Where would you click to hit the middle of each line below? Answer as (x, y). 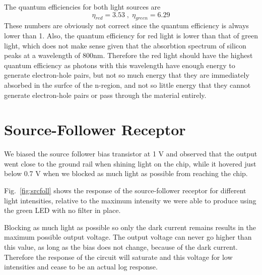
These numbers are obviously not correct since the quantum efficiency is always (126, 25)
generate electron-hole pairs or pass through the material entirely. (105, 95)
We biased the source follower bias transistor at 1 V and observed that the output (131, 154)
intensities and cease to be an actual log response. (81, 267)
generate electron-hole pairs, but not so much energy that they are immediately (127, 75)
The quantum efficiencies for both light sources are (82, 7)
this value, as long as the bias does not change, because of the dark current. (121, 247)
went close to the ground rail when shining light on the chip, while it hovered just (130, 163)
